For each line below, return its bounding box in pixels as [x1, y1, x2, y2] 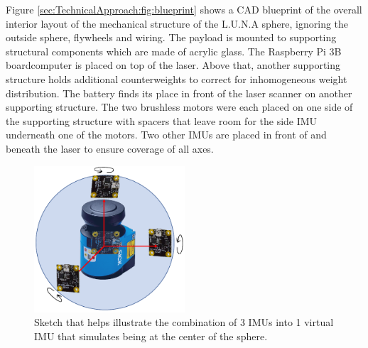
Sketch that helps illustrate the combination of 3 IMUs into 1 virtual [34, 315, 334, 330]
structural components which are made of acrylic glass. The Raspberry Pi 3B [6, 43, 342, 58]
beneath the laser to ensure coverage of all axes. [6, 141, 214, 156]
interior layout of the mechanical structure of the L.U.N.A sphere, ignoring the [6, 16, 349, 31]
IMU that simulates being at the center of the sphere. [34, 329, 268, 344]
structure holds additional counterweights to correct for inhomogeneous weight [6, 71, 347, 86]
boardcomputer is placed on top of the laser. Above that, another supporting [6, 58, 341, 72]
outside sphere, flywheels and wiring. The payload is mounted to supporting [6, 30, 337, 45]
